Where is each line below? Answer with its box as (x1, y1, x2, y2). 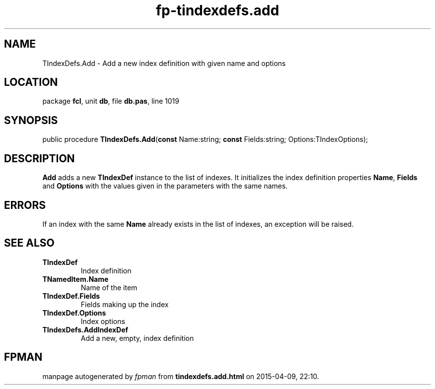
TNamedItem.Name (42, 274, 109, 283)
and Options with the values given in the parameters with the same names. (42, 182, 288, 191)
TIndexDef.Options (42, 308, 106, 317)
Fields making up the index (80, 300, 169, 309)
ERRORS (4, 198, 46, 211)
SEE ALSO (4, 237, 55, 250)
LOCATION (4, 76, 58, 89)
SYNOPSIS (4, 114, 58, 127)
